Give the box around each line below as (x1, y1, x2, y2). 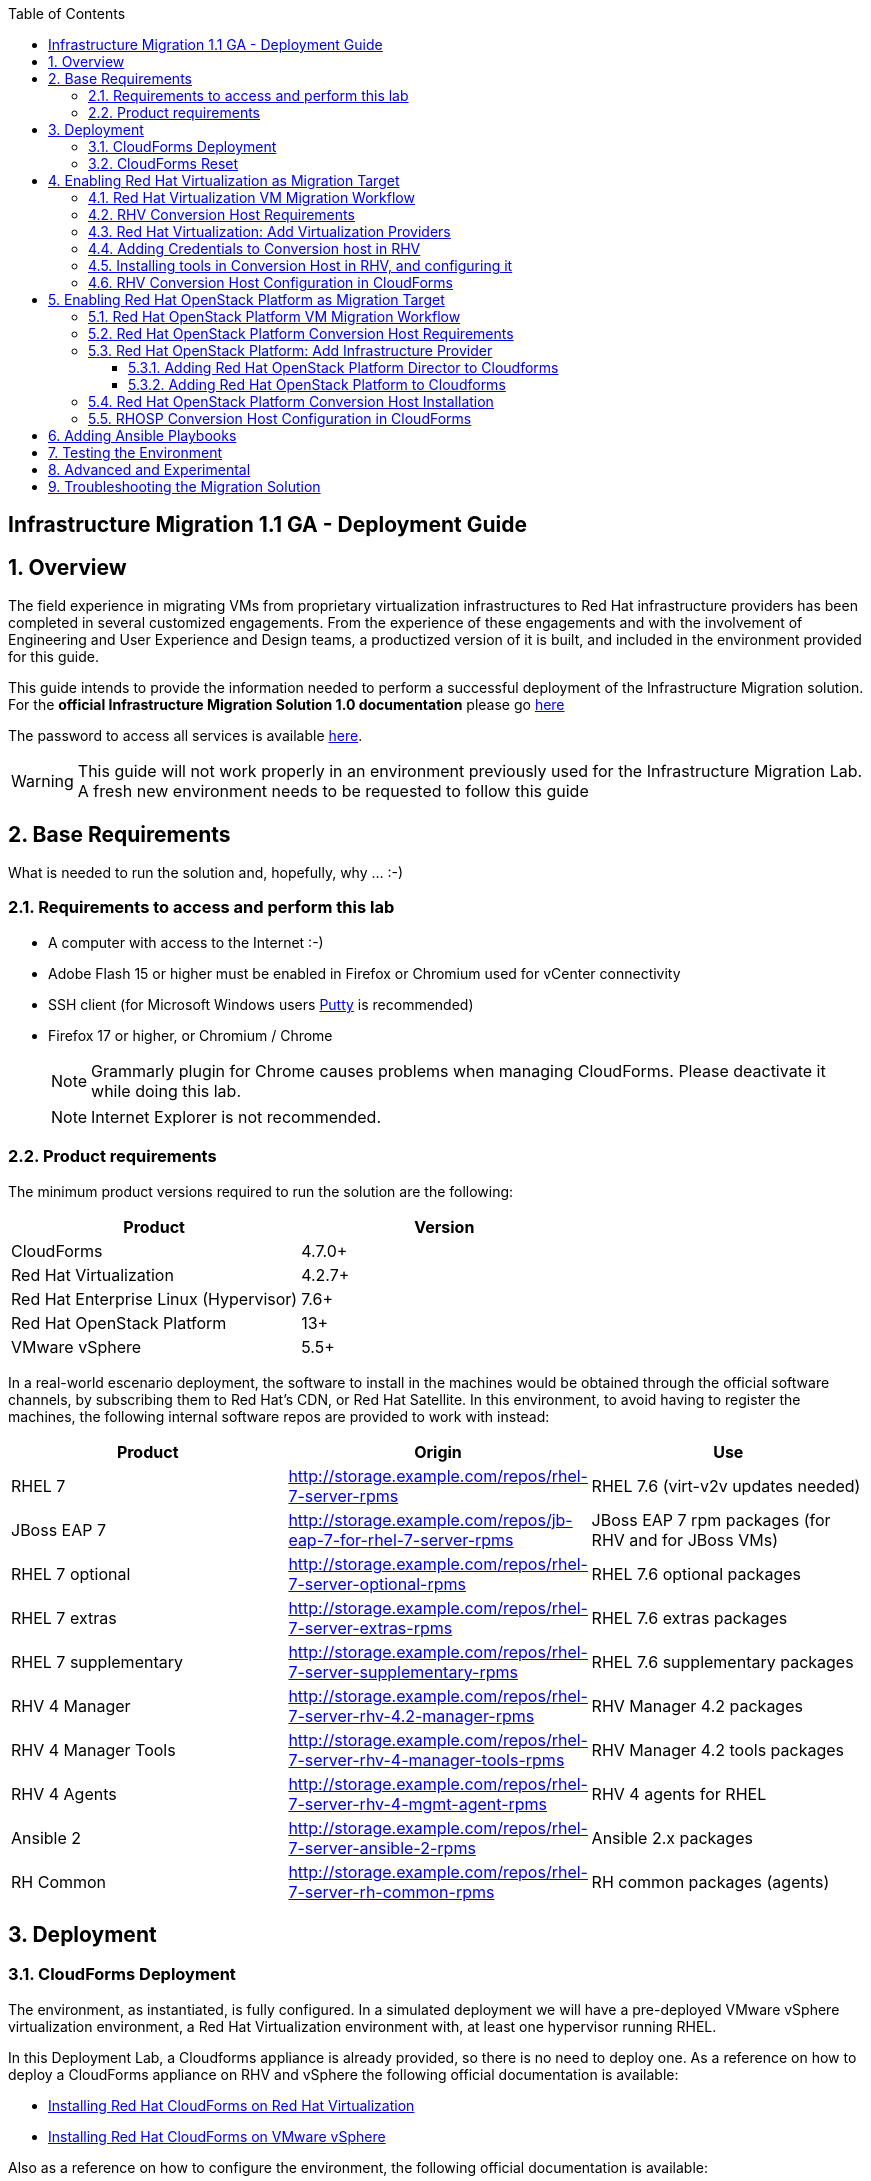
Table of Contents (8, 5, 126, 22)
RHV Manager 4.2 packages (591, 1695, 803, 1716)
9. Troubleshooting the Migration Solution (48, 478, 321, 495)
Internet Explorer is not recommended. (91, 1106, 381, 1127)
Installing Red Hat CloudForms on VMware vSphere (48, 2127, 386, 2145)
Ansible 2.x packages (591, 1827, 753, 1848)
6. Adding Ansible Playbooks (48, 427, 237, 444)
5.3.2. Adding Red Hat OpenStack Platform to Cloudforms (128, 376, 506, 393)
